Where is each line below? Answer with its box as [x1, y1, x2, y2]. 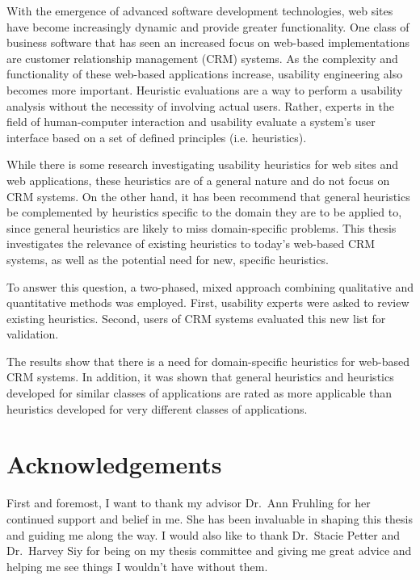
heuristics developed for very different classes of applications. [6, 400, 308, 417]
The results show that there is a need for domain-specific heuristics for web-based [6, 352, 409, 369]
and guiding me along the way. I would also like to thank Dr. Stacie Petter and [6, 526, 401, 543]
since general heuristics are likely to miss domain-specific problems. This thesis [6, 219, 397, 236]
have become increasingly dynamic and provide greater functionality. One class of [6, 18, 409, 35]
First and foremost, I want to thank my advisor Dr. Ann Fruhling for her [6, 494, 371, 511]
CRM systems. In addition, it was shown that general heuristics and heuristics [6, 368, 394, 385]
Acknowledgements [6, 448, 222, 481]
